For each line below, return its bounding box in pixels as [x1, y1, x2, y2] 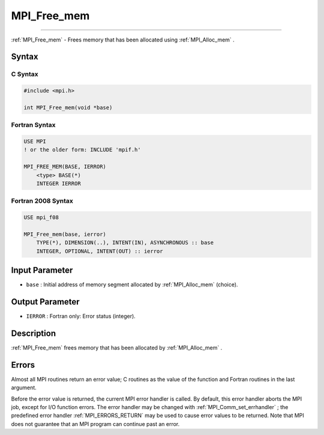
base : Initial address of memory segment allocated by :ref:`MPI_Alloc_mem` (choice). [26, 281, 238, 288]
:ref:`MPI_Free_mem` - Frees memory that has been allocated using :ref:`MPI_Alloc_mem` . [11, 36, 235, 43]
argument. [11, 384, 37, 391]
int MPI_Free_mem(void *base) [23, 104, 113, 111]
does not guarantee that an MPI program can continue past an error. [11, 420, 180, 427]
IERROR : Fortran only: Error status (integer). [26, 313, 136, 320]
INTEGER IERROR [36, 180, 81, 187]
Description [11, 328, 56, 338]
